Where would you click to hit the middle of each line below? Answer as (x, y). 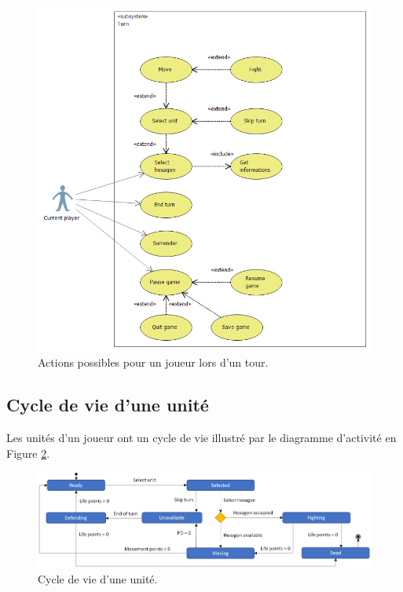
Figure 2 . (28, 453)
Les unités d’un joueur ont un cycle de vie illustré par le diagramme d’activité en (201, 438)
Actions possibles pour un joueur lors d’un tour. (153, 362)
